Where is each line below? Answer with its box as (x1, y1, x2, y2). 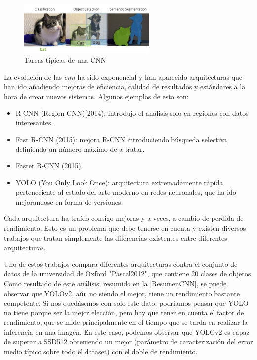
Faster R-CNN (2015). (15, 160, 83, 170)
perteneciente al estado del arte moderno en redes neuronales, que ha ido (15, 187, 236, 197)
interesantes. (15, 117, 53, 128)
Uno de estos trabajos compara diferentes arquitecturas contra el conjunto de (4, 258, 238, 269)
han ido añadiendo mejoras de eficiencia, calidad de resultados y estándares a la (4, 81, 246, 92)
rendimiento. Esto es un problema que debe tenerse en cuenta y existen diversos (4, 222, 246, 233)
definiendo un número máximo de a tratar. (15, 144, 145, 154)
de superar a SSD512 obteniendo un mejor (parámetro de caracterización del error (4, 336, 253, 347)
